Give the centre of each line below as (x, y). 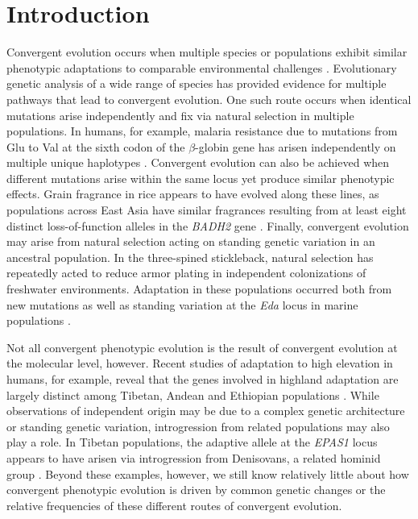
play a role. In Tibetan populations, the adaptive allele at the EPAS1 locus (192, 442)
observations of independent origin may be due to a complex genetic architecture (206, 411)
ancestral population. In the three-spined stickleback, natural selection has (190, 257)
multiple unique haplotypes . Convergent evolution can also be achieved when (198, 162)
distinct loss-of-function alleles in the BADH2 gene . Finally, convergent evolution (208, 225)
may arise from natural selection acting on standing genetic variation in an (191, 241)
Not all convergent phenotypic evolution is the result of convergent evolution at (202, 347)
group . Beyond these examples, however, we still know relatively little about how (208, 473)
